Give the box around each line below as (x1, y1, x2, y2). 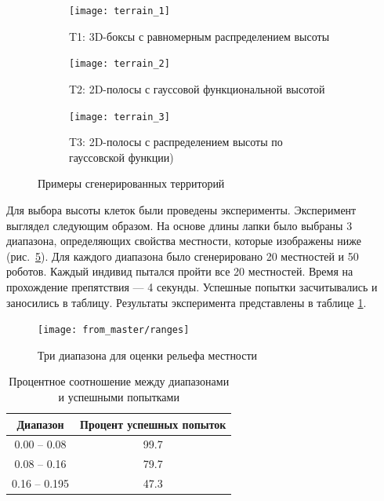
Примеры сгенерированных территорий (38, 175, 225, 192)
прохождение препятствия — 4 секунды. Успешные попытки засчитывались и (6, 278, 378, 294)
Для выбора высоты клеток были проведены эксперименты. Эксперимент (6, 201, 357, 218)
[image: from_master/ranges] (38, 324, 190, 336)
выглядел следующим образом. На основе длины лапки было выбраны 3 (6, 217, 353, 233)
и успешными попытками (58, 388, 179, 404)
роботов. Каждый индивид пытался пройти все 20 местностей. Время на (6, 263, 353, 280)
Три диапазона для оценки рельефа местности (38, 346, 258, 363)
